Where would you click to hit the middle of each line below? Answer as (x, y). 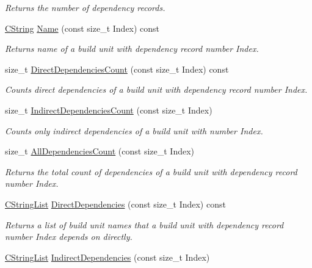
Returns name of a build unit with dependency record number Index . (132, 49)
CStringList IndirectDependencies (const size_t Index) (107, 257)
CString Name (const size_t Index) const (82, 28)
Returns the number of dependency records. (85, 7)
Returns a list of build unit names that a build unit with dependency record (144, 224)
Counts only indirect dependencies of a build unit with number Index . (134, 130)
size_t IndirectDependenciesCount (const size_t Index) (109, 110)
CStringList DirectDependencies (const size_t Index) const (115, 204)
